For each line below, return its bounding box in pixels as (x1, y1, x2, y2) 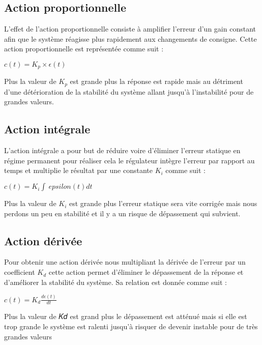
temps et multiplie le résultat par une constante (4, 165, 153, 176)
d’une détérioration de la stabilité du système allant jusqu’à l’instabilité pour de (4, 86, 254, 97)
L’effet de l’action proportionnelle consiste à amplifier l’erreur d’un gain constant (4, 23, 256, 34)
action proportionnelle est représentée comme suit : (4, 43, 164, 54)
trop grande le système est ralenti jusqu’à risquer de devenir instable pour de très (4, 321, 258, 331)
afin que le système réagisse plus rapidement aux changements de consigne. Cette (4, 33, 257, 44)
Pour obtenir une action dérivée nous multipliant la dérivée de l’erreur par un (4, 256, 246, 267)
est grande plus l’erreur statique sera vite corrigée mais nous (69, 198, 257, 209)
